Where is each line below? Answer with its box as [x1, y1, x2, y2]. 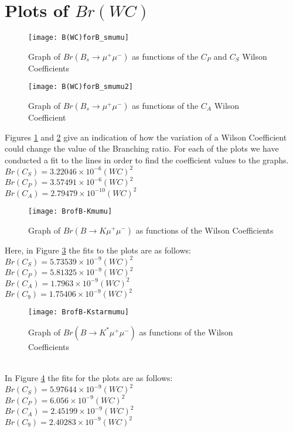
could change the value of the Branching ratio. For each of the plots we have [5, 142, 279, 155]
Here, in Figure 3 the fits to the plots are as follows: [5, 244, 191, 256]
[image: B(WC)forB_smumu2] [28, 83, 133, 91]
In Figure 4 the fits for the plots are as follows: [5, 372, 173, 383]
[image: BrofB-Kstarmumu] [28, 308, 129, 317]
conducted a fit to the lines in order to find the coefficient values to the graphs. [5, 153, 289, 166]
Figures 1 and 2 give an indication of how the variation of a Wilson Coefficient [5, 131, 287, 143]
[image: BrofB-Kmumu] [28, 207, 113, 215]
